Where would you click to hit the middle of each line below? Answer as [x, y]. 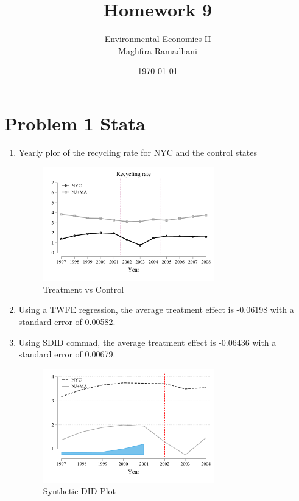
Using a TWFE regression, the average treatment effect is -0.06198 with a [156, 310]
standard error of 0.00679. [67, 354]
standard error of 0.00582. [67, 321]
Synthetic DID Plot [79, 491]
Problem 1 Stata [75, 123]
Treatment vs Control [83, 289]
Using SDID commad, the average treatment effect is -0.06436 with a [147, 342]
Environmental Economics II [158, 39]
